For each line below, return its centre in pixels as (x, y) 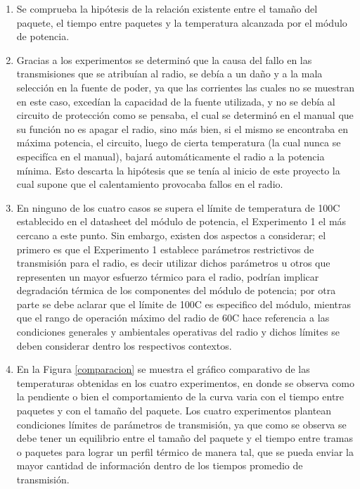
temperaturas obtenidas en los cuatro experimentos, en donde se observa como (185, 382)
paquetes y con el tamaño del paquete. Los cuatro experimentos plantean (174, 411)
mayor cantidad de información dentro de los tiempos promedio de (160, 465)
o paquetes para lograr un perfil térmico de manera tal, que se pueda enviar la (185, 451)
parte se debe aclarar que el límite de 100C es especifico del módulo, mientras (184, 304)
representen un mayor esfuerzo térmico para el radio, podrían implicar (168, 276)
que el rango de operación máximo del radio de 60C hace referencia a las (173, 318)
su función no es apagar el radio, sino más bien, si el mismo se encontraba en (182, 128)
